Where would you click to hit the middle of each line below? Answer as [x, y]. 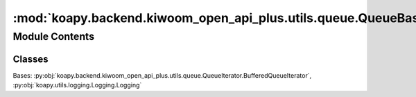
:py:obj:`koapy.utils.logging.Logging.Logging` [77, 85]
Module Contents [54, 36]
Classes [31, 59]
